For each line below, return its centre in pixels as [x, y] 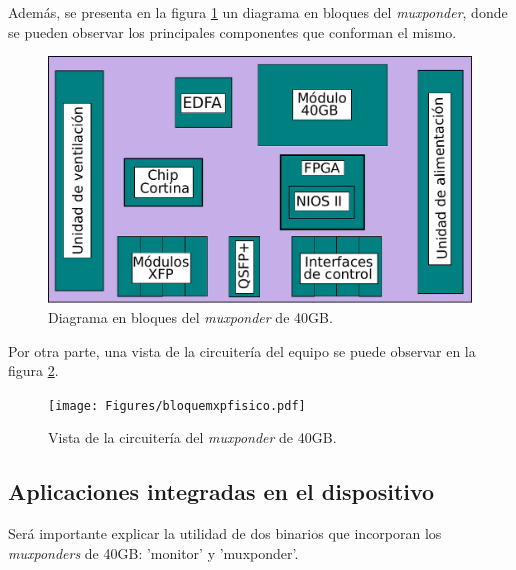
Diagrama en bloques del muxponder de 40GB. [190, 316]
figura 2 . [33, 370]
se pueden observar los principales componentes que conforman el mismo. [232, 31]
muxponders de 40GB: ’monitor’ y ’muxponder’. [153, 552]
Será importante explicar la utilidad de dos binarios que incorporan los [225, 533]
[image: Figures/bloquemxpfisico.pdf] [177, 405]
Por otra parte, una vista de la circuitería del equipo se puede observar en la [242, 350]
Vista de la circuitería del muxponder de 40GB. [192, 437]
